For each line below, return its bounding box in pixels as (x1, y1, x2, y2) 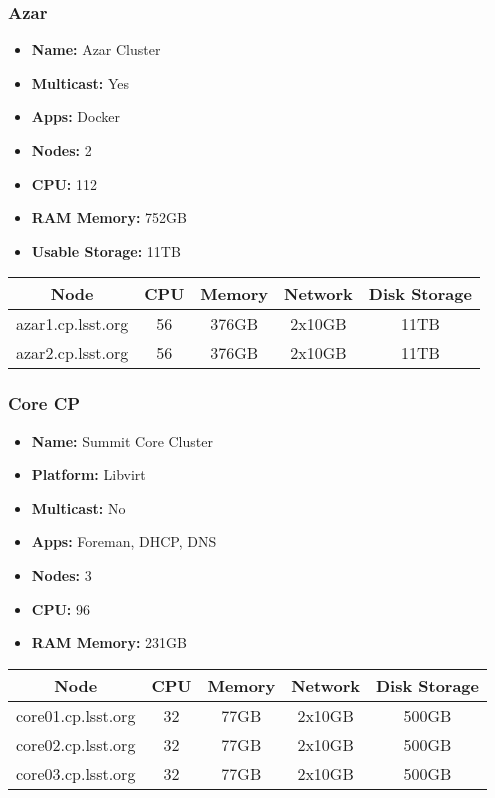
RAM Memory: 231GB (31, 632, 188, 653)
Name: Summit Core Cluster (31, 430, 213, 451)
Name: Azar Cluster (31, 39, 161, 60)
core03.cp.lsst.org (16, 761, 136, 785)
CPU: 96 (31, 598, 90, 619)
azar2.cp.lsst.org (16, 341, 129, 365)
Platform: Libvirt (31, 464, 146, 485)
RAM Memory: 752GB (31, 207, 188, 228)
